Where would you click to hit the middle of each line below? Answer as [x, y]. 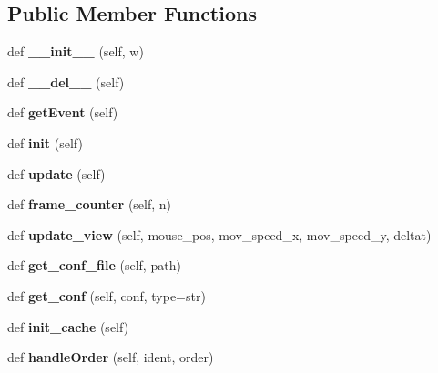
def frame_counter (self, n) [90, 204]
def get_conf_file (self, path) [94, 265]
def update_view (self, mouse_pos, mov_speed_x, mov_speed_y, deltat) [219, 234]
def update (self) [56, 173]
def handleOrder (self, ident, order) [111, 357]
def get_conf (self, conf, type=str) [107, 295]
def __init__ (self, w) [76, 51]
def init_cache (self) [68, 326]
